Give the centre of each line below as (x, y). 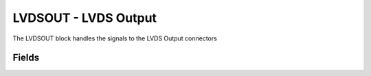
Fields (26, 58)
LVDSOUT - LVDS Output (85, 18)
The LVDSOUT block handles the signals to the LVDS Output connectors (115, 38)
